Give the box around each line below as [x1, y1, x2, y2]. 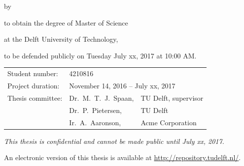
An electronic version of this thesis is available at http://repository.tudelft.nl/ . [4, 152, 241, 163]
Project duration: [7, 80, 60, 90]
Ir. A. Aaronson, [69, 117, 121, 127]
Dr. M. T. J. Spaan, [69, 92, 134, 103]
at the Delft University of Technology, [4, 34, 118, 44]
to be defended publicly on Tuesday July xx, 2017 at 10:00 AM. [4, 50, 197, 60]
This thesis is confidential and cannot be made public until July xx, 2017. [4, 136, 224, 146]
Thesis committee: [7, 92, 63, 103]
